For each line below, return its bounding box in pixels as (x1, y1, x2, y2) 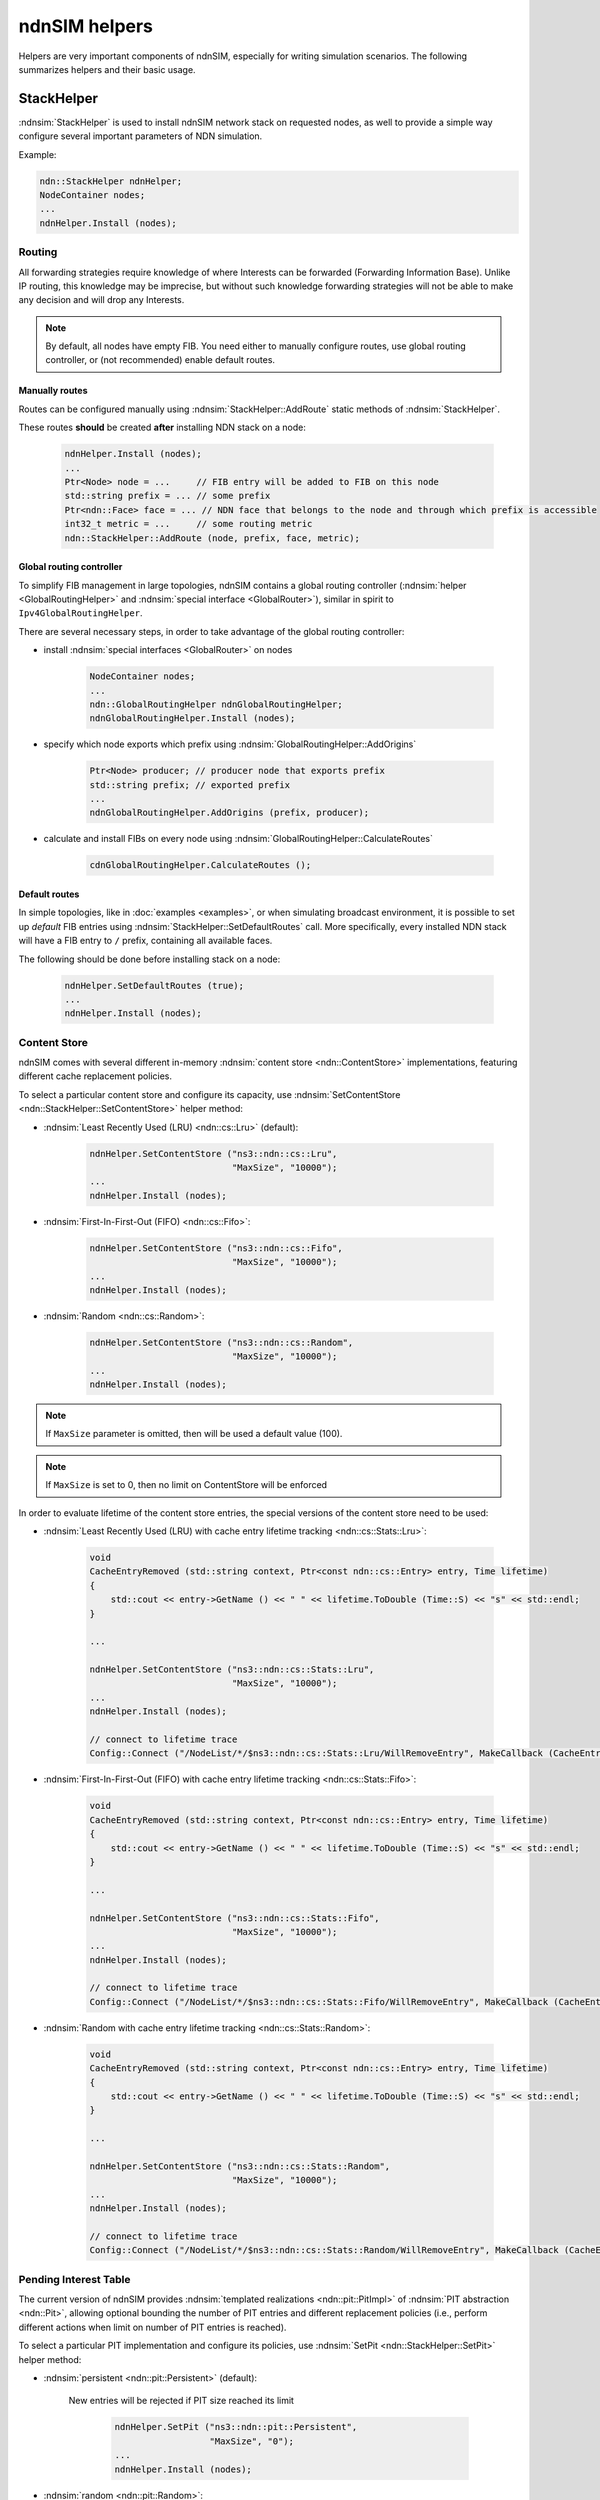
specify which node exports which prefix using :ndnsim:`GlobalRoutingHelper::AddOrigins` (43, 738, 417, 750)
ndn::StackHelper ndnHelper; (39, 175, 183, 187)
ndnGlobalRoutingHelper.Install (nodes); (89, 713, 296, 724)
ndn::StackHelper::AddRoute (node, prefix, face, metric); (64, 532, 360, 544)
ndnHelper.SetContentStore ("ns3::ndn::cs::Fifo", (89, 1242, 344, 1254)
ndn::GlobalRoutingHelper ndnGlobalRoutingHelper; (89, 698, 344, 710)
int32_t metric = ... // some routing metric (64, 518, 313, 530)
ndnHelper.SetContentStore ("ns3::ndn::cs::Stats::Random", (89, 2160, 391, 2172)
